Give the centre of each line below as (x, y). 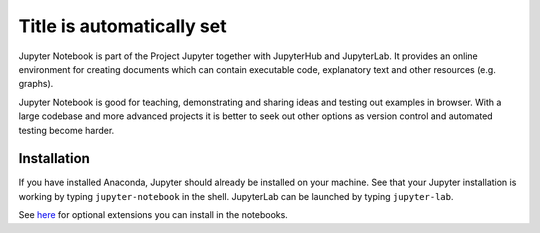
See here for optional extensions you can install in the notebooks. (153, 215)
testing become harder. (66, 130)
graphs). (36, 84)
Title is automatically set (122, 26)
